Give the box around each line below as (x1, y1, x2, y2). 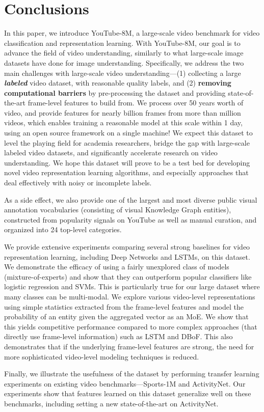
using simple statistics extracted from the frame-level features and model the (4, 301, 244, 312)
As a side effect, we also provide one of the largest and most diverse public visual (4, 194, 257, 205)
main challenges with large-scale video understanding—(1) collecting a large (4, 67, 241, 78)
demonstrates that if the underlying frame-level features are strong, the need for (4, 341, 254, 351)
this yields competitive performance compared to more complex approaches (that (4, 321, 257, 332)
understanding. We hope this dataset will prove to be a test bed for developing (4, 157, 250, 168)
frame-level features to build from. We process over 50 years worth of (28, 97, 244, 108)
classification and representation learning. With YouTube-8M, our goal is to (4, 37, 241, 48)
